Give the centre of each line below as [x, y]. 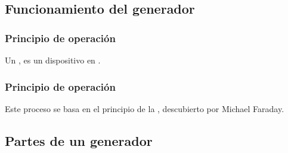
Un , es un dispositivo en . [53, 60]
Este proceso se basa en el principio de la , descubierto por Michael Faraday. [145, 108]
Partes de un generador [79, 140]
